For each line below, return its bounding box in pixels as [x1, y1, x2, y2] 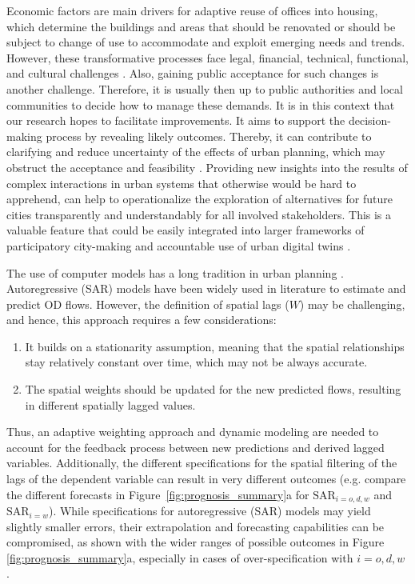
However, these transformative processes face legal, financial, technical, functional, [6, 49, 409, 66]
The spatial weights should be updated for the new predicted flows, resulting [25, 381, 401, 398]
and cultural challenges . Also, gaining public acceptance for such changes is [6, 65, 379, 82]
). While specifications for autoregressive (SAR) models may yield [48, 502, 371, 519]
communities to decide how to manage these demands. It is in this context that [6, 96, 395, 113]
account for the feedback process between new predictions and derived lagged [6, 438, 385, 455]
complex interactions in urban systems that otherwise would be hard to [6, 174, 357, 191]
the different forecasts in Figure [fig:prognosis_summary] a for [6, 486, 309, 502]
